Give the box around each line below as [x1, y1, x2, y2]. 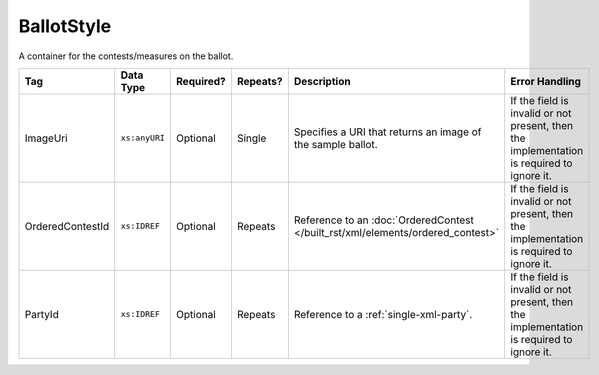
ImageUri [24, 131, 69, 145]
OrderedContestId [24, 219, 110, 233]
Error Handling [510, 74, 582, 88]
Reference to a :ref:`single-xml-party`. [293, 307, 473, 321]
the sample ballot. [293, 137, 379, 151]
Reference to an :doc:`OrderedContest [293, 213, 474, 227]
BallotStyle [18, 15, 112, 37]
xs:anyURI [120, 133, 165, 144]
